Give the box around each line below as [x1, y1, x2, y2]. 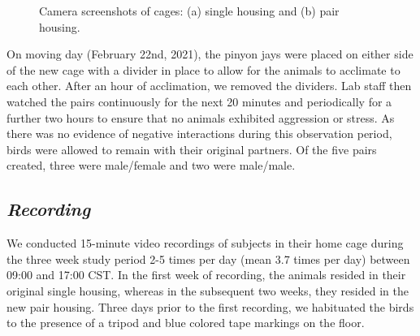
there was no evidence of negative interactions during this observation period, [6, 125, 392, 142]
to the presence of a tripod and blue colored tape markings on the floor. [6, 314, 365, 331]
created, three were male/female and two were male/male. [6, 157, 296, 174]
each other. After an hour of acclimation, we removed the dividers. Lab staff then [6, 77, 412, 94]
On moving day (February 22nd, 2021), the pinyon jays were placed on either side [6, 45, 414, 62]
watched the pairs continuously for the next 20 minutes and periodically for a [6, 93, 392, 110]
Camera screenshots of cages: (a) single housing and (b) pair [39, 2, 340, 19]
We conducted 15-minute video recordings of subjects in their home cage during [6, 235, 404, 252]
